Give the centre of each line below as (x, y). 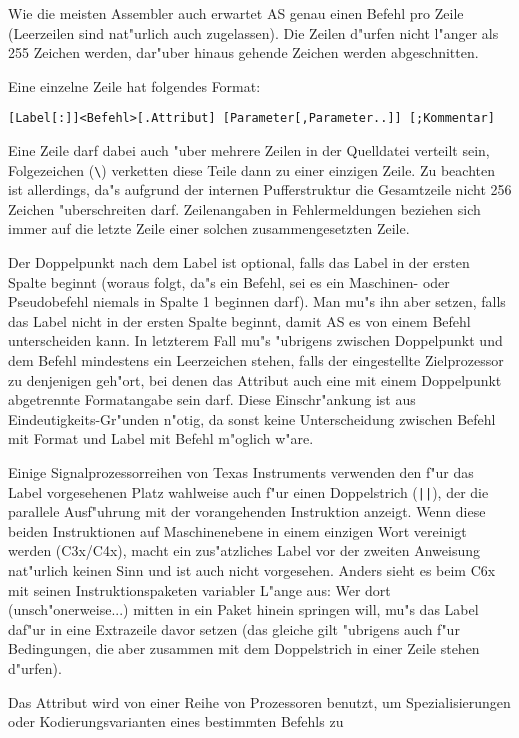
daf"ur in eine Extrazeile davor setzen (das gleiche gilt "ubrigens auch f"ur (234, 628)
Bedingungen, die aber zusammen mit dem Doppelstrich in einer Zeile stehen (244, 648)
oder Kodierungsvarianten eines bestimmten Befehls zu (176, 721)
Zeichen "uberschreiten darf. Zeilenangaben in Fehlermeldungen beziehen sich (244, 208)
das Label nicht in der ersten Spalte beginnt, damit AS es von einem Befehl (239, 320)
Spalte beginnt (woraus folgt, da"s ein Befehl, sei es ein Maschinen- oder (229, 281)
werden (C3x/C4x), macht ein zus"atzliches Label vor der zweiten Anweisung (244, 550)
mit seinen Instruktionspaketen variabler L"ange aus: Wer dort (199, 589)
